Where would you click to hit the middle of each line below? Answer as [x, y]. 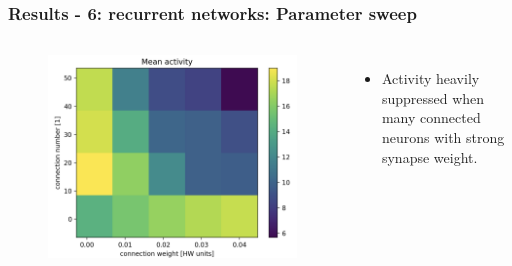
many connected [431, 117]
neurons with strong [443, 137]
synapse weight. [429, 156]
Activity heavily [430, 78]
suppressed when [433, 97]
